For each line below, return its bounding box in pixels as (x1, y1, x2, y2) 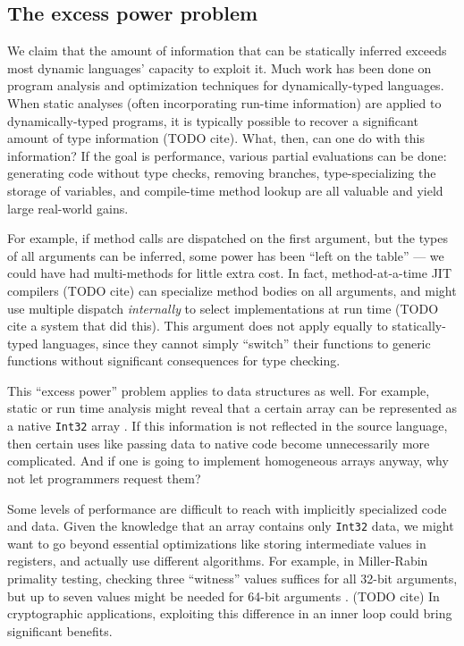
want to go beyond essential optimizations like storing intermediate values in (7, 533, 426, 552)
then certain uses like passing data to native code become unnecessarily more (7, 433, 430, 452)
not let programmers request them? (7, 468, 201, 487)
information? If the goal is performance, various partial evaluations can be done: (7, 146, 447, 164)
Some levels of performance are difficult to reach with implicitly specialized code (7, 499, 447, 517)
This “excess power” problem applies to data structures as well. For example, (7, 381, 430, 399)
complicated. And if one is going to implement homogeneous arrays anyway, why (7, 451, 449, 470)
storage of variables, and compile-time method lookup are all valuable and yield (7, 180, 443, 199)
